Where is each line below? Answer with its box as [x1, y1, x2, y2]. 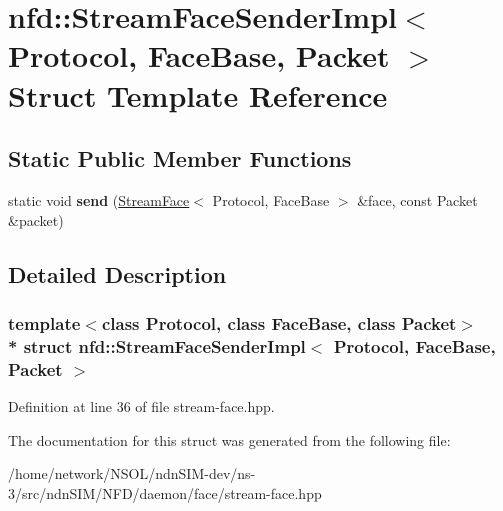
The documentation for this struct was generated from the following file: [8, 429, 451, 450]
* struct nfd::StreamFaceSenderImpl [8, 333, 306, 358]
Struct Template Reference [8, 74, 388, 115]
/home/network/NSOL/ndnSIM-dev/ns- [8, 463, 256, 484]
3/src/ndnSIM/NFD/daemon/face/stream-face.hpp [8, 482, 322, 503]
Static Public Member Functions [8, 143, 352, 174]
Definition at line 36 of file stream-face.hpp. [8, 395, 275, 416]
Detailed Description [8, 258, 227, 289]
